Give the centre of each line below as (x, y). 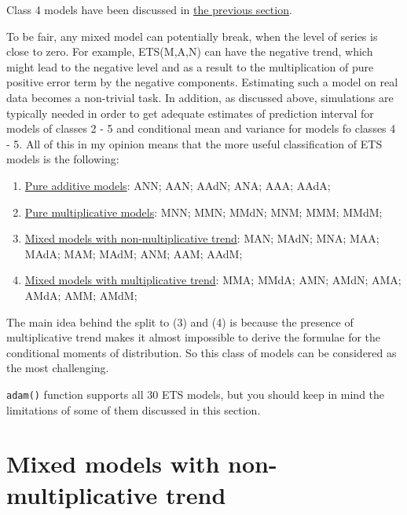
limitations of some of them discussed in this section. (134, 409)
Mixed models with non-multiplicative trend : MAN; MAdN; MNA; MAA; (202, 238)
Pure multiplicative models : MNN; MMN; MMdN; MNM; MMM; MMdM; (203, 212)
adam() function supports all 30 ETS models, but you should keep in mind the (196, 394)
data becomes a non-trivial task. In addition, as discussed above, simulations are (200, 97)
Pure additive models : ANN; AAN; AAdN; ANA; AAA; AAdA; (178, 185)
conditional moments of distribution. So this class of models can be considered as (202, 352)
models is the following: (63, 159)
